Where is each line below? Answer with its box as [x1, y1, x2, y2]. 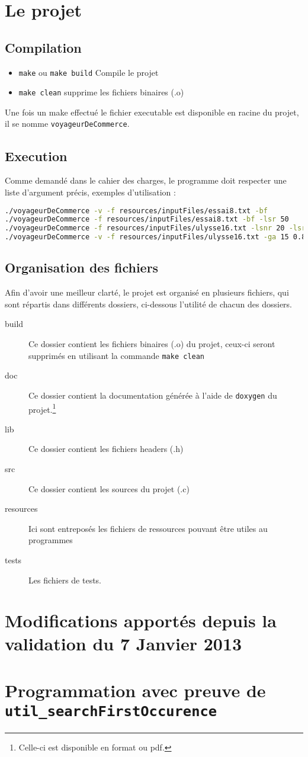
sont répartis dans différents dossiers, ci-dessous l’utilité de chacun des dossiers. [5, 297, 292, 310]
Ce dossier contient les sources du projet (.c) [28, 482, 190, 495]
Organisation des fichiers [5, 258, 159, 277]
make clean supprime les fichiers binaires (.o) [18, 86, 184, 98]
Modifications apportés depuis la [5, 608, 277, 633]
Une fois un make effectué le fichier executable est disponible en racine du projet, [5, 105, 299, 118]
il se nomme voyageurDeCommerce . [5, 117, 130, 130]
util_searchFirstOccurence [5, 703, 217, 720]
